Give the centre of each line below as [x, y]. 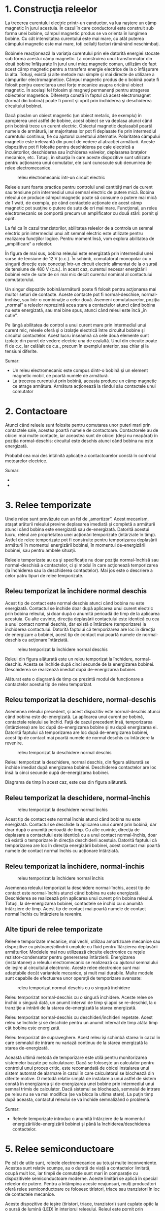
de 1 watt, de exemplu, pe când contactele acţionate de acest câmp [74, 202]
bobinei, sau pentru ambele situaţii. [41, 550]
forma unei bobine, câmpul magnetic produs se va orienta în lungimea [76, 33]
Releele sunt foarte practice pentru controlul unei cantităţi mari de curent [79, 187]
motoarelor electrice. [26, 461]
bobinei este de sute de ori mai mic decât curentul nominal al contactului [79, 274]
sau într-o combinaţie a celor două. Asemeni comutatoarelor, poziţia [91, 299]
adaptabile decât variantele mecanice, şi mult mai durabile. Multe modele [79, 973]
